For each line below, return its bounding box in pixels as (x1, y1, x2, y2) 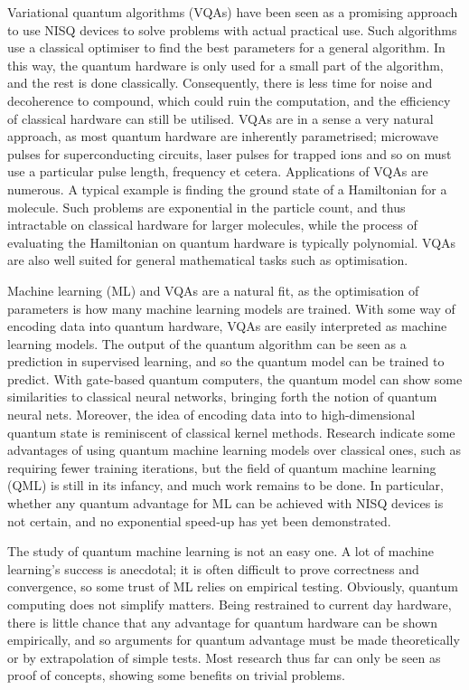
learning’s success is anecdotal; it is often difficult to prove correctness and (7, 559, 419, 578)
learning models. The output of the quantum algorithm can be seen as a (7, 334, 407, 353)
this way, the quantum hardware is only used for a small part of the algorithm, (7, 55, 444, 74)
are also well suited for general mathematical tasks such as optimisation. (7, 250, 408, 269)
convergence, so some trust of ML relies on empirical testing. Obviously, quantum (7, 577, 458, 596)
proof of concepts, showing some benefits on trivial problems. (7, 666, 345, 685)
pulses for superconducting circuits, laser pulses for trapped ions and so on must (7, 144, 452, 163)
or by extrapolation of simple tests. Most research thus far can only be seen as (7, 647, 441, 666)
